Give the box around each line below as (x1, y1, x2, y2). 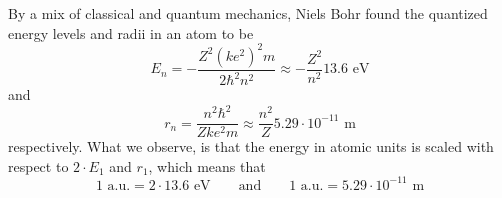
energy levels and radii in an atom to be (8, 22, 254, 43)
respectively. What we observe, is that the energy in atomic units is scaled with (8, 136, 494, 157)
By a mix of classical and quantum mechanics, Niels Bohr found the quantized (8, 3, 488, 23)
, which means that (148, 155, 266, 176)
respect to (8, 155, 69, 176)
